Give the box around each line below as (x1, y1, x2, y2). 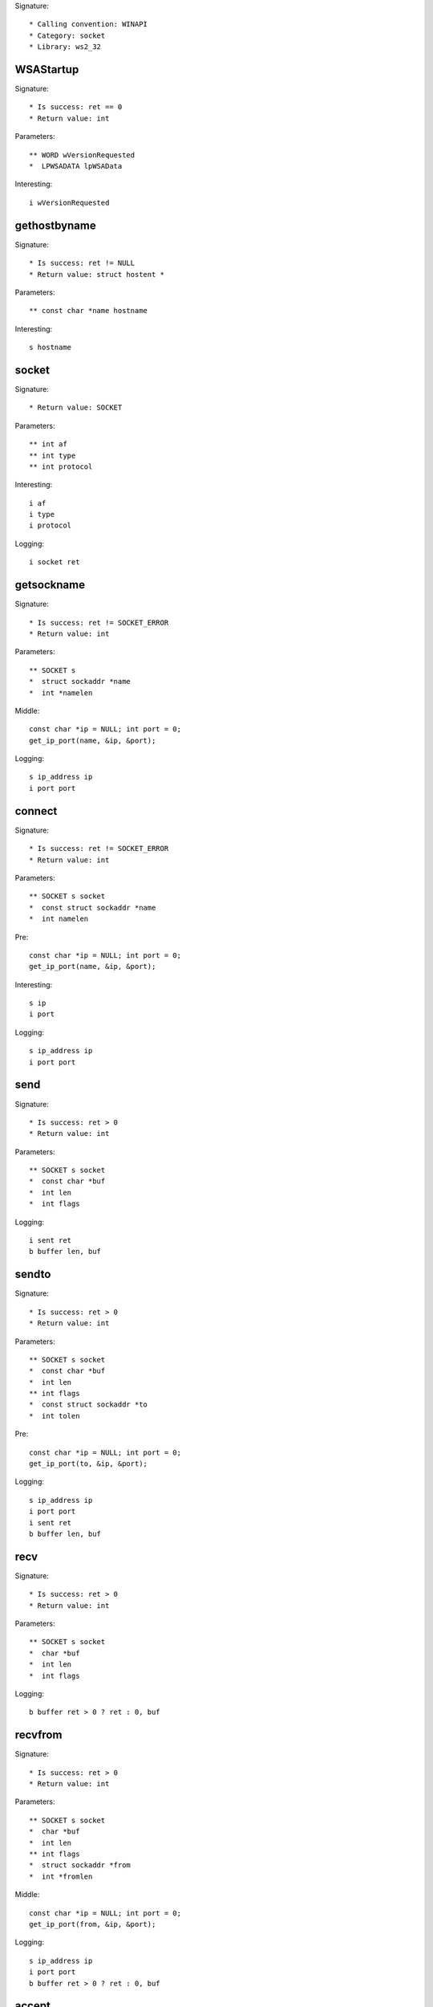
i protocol (29, 521, 72, 530)
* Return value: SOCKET (29, 403, 123, 413)
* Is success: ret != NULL (29, 259, 136, 268)
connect (14, 804, 58, 818)
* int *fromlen (29, 1871, 93, 1881)
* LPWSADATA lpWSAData (29, 161, 123, 171)
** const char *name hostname (29, 306, 148, 316)
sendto (14, 1268, 51, 1281)
